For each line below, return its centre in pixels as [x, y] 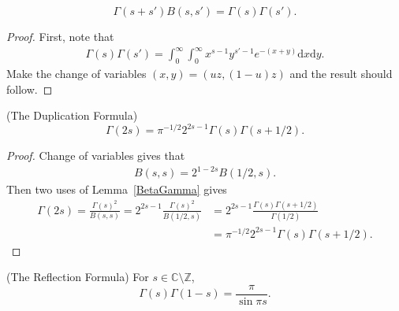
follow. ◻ [30, 89]
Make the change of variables [76, 73]
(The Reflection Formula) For [78, 277]
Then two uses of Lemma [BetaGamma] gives [117, 189]
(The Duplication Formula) [72, 115]
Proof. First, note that [60, 36]
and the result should [341, 73]
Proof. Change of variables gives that [96, 155]
